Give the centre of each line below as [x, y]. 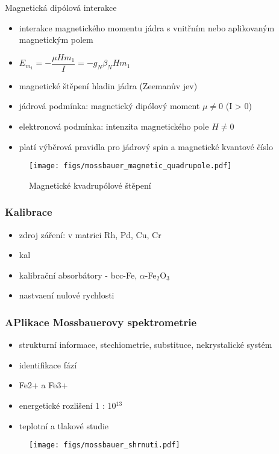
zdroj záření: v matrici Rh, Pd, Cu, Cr [90, 234]
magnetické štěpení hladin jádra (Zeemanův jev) [108, 85]
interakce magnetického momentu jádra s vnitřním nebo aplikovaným [147, 27]
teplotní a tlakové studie [64, 425]
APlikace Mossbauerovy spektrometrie [101, 322]
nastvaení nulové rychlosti [67, 295]
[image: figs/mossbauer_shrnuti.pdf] [105, 445]
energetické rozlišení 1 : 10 [67, 405]
